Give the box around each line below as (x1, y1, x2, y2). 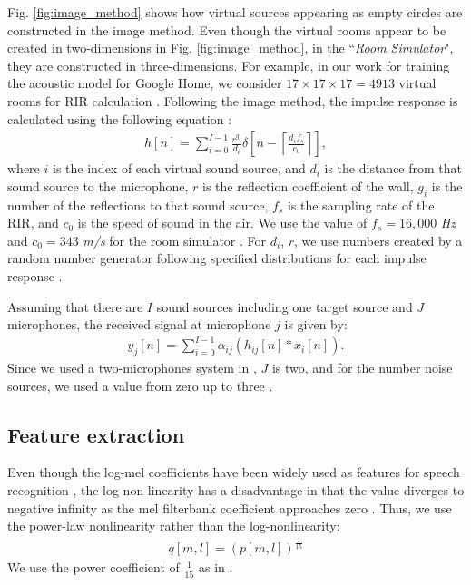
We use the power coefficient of (7, 558, 180, 577)
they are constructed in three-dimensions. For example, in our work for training (7, 55, 450, 74)
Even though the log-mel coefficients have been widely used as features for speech (7, 463, 460, 482)
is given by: (284, 315, 348, 334)
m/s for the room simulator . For (83, 230, 267, 249)
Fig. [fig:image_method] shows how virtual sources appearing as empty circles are (7, 3, 463, 21)
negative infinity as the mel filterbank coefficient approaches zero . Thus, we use (7, 498, 452, 517)
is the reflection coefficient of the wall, (202, 176, 414, 195)
